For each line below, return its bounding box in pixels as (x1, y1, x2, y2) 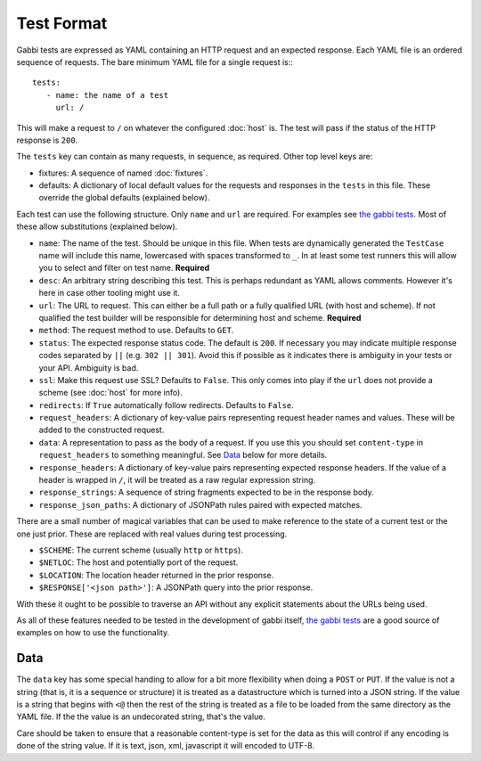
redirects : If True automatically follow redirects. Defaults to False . (38, 399, 294, 410)
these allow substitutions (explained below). (16, 221, 178, 232)
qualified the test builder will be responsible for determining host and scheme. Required (38, 312, 362, 323)
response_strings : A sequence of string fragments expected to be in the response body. (38, 487, 374, 498)
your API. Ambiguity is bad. (38, 362, 139, 373)
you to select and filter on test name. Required (38, 263, 210, 274)
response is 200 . (16, 135, 78, 145)
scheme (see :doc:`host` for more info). (38, 388, 183, 398)
